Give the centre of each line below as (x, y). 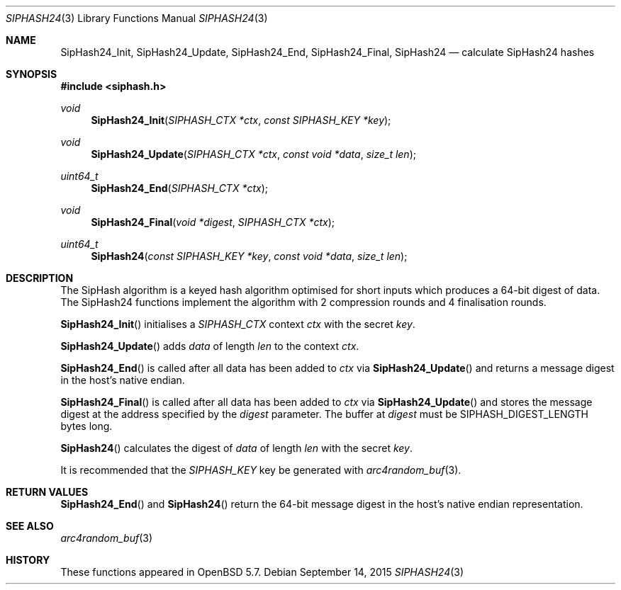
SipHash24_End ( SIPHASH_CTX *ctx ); (179, 188)
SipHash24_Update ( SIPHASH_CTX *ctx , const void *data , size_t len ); (253, 154)
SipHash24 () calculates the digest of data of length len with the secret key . (237, 448)
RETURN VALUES (47, 492)
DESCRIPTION (40, 278)
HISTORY (28, 560)
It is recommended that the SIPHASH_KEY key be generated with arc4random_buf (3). (261, 470)
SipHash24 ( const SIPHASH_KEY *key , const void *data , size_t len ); (249, 256)
